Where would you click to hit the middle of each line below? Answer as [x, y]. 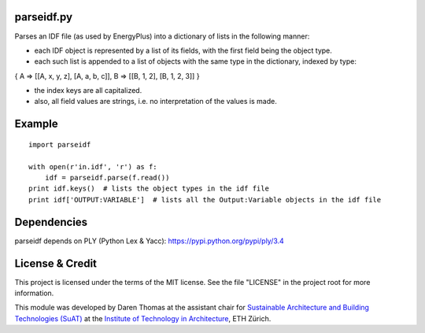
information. [34, 293]
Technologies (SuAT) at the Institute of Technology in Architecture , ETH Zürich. [143, 318]
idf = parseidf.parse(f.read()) [107, 178]
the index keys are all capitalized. [88, 91]
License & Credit [56, 263]
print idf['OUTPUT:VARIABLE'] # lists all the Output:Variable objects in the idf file [205, 200]
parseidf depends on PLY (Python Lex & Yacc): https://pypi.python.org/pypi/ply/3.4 [150, 241]
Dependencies [51, 222]
